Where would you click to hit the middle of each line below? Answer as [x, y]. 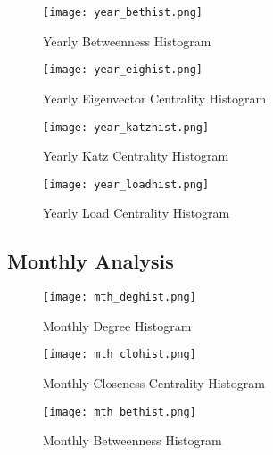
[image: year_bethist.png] [123, 12]
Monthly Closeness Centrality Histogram [154, 383]
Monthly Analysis [91, 261]
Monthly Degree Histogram [117, 325]
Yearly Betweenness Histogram [127, 41]
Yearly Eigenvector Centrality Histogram [155, 98]
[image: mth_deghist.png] [120, 298]
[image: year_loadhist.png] [126, 184]
